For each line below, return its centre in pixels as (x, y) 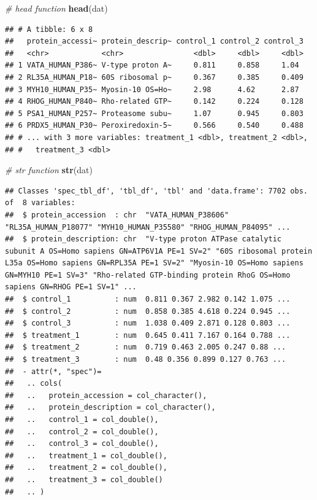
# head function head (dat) (56, 8)
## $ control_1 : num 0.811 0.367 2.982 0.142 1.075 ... (148, 299)
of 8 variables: (40, 203)
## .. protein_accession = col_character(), (106, 395)
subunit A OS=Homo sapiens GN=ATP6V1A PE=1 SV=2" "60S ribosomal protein (159, 251)
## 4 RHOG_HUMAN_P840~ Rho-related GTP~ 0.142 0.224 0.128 (154, 102)
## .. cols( (34, 384)
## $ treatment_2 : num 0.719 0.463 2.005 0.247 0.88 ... (146, 347)
